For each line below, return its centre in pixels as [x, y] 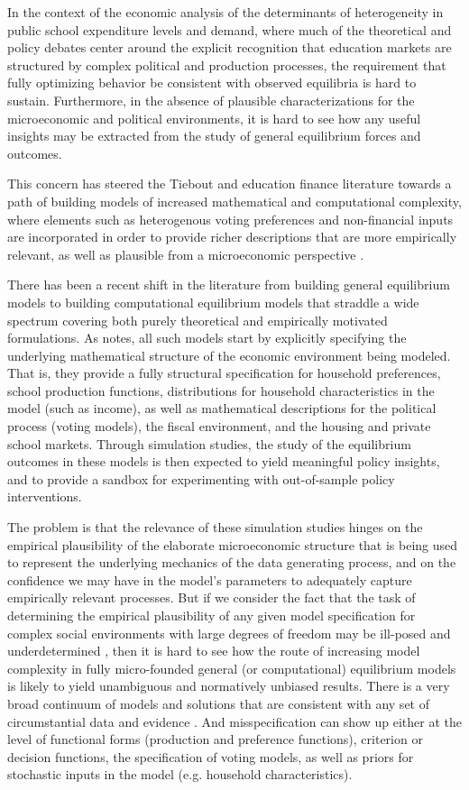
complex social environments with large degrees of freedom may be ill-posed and [229, 633]
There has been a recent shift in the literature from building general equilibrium [229, 285]
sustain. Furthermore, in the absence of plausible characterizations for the [211, 100]
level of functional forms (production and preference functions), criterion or [215, 739]
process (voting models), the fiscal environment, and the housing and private [219, 426]
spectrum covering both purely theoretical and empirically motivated [198, 320]
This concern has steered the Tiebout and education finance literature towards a [230, 184]
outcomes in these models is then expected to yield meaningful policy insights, [224, 461]
